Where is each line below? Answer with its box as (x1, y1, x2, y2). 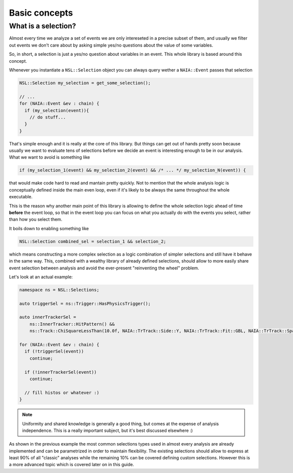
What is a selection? (9, 22, 76, 30)
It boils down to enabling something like (9, 225, 89, 231)
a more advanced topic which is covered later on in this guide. (9, 462, 134, 468)
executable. (9, 194, 33, 200)
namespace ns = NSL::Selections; (19, 287, 100, 292)
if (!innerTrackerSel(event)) (24, 369, 97, 375)
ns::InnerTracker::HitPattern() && (29, 321, 115, 327)
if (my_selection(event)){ (24, 108, 89, 113)
